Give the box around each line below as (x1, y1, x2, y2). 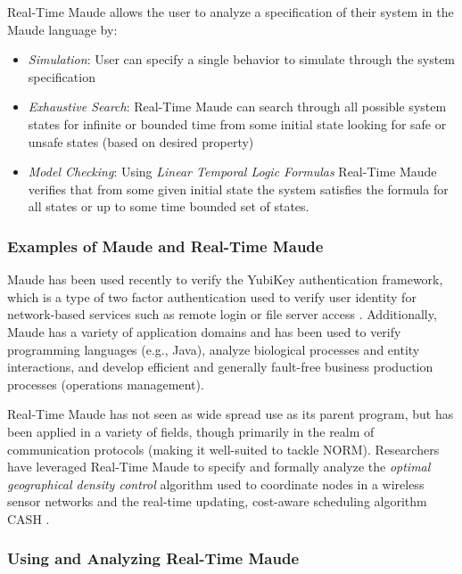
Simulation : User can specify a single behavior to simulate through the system (28, 50, 456, 69)
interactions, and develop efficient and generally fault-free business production (7, 357, 433, 376)
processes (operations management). (7, 374, 204, 393)
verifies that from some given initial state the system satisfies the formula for (28, 179, 449, 198)
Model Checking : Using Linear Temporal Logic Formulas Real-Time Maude (28, 162, 437, 181)
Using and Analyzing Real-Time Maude (7, 547, 300, 570)
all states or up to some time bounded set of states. (28, 197, 309, 216)
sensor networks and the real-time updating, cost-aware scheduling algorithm (7, 492, 427, 511)
